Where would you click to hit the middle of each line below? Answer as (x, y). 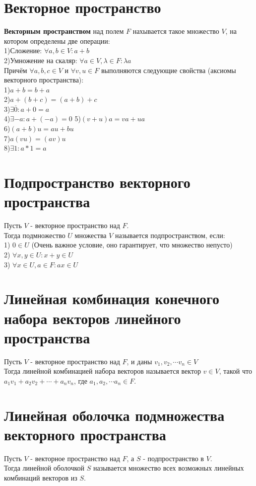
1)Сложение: (23, 50)
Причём (16, 70)
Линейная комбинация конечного (112, 298)
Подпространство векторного (97, 182)
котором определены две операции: (57, 40)
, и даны (139, 361)
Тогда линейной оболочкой (44, 468)
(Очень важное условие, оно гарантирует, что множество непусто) (132, 245)
